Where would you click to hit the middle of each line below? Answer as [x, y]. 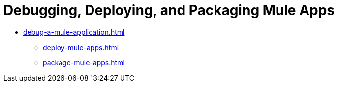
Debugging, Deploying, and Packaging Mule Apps [169, 10]
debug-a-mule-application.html [74, 32]
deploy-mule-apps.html [81, 47]
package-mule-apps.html [84, 62]
